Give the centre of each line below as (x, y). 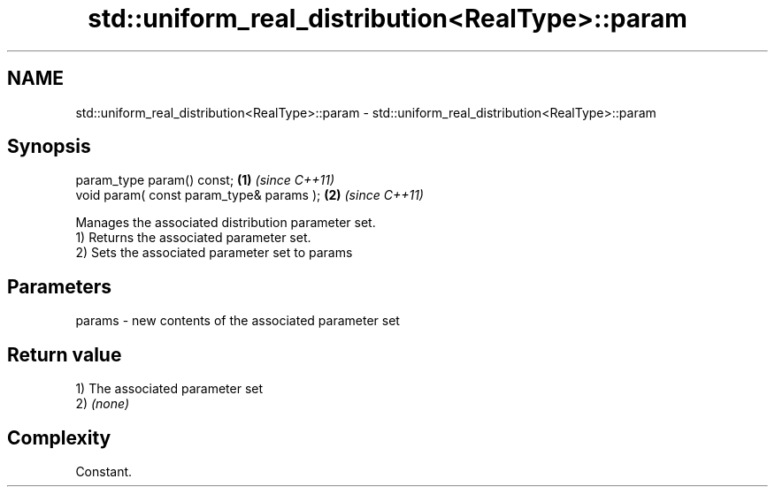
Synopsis (49, 147)
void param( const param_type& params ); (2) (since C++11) (249, 195)
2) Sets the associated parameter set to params (214, 253)
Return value (65, 354)
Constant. (104, 471)
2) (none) (103, 404)
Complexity (59, 437)
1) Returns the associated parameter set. (193, 238)
